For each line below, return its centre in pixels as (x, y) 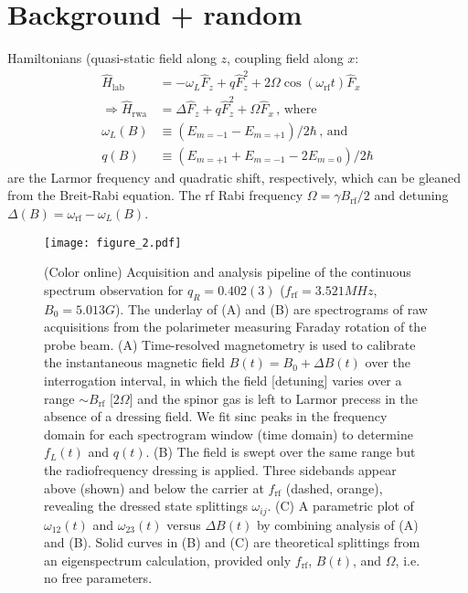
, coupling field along (285, 58)
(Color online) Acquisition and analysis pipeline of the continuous (228, 272)
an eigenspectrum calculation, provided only (168, 560)
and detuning (411, 195)
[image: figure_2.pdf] (113, 243)
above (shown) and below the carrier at (154, 487)
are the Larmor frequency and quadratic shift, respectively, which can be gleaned (234, 177)
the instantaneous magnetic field (135, 362)
